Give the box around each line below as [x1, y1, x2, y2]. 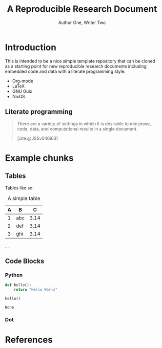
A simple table [7, 195, 40, 201]
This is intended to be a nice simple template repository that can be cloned [5, 58, 155, 64]
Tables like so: [5, 185, 34, 191]
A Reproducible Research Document [7, 3, 157, 15]
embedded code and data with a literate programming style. [5, 68, 126, 74]
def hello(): [5, 283, 32, 288]
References [5, 334, 53, 345]
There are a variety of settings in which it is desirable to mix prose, [17, 121, 151, 127]
